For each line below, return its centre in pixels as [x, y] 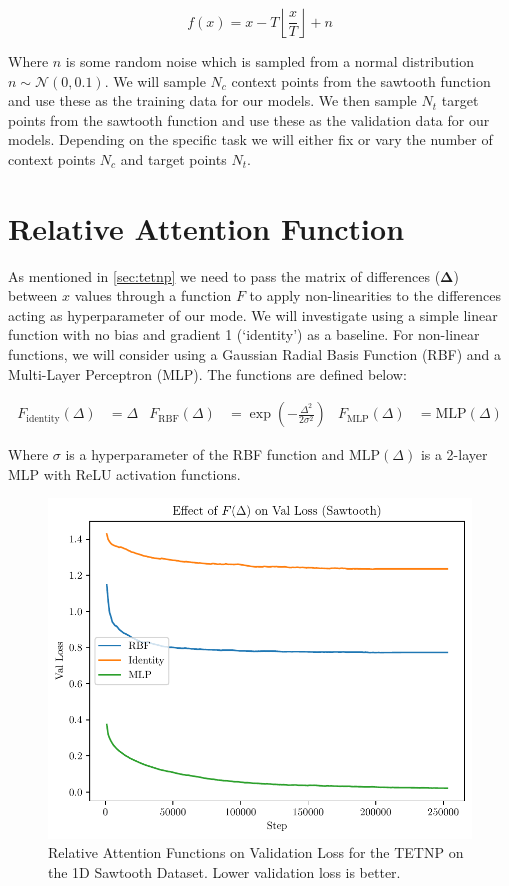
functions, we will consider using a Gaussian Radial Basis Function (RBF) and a [255, 354]
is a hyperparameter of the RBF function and [205, 454]
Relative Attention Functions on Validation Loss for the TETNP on [256, 852]
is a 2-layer [454, 454]
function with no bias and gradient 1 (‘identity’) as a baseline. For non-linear [244, 334]
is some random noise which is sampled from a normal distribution [270, 61]
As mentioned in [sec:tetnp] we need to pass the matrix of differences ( [224, 275]
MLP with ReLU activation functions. [124, 473]
